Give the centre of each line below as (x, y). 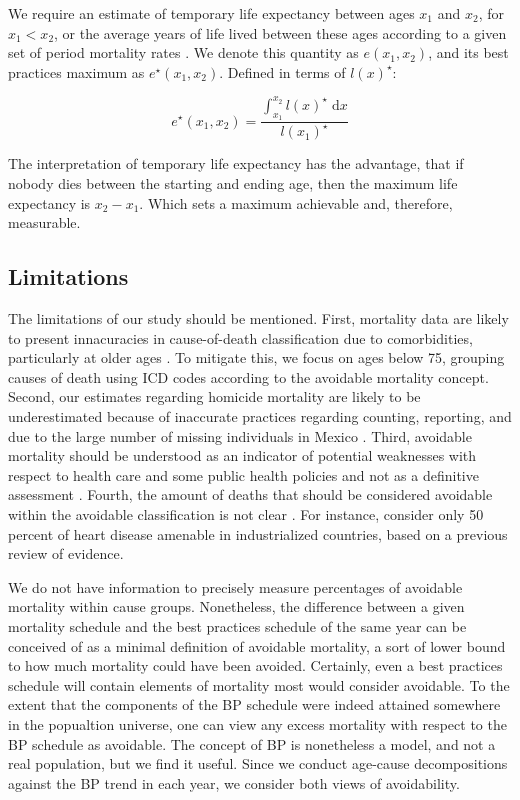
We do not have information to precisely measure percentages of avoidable (235, 586)
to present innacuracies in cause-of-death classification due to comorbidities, (240, 337)
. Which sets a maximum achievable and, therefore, (296, 202)
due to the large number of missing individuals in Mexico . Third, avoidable (240, 435)
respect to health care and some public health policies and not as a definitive (243, 474)
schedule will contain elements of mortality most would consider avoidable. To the (259, 684)
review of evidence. (66, 553)
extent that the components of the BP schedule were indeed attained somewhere (254, 704)
